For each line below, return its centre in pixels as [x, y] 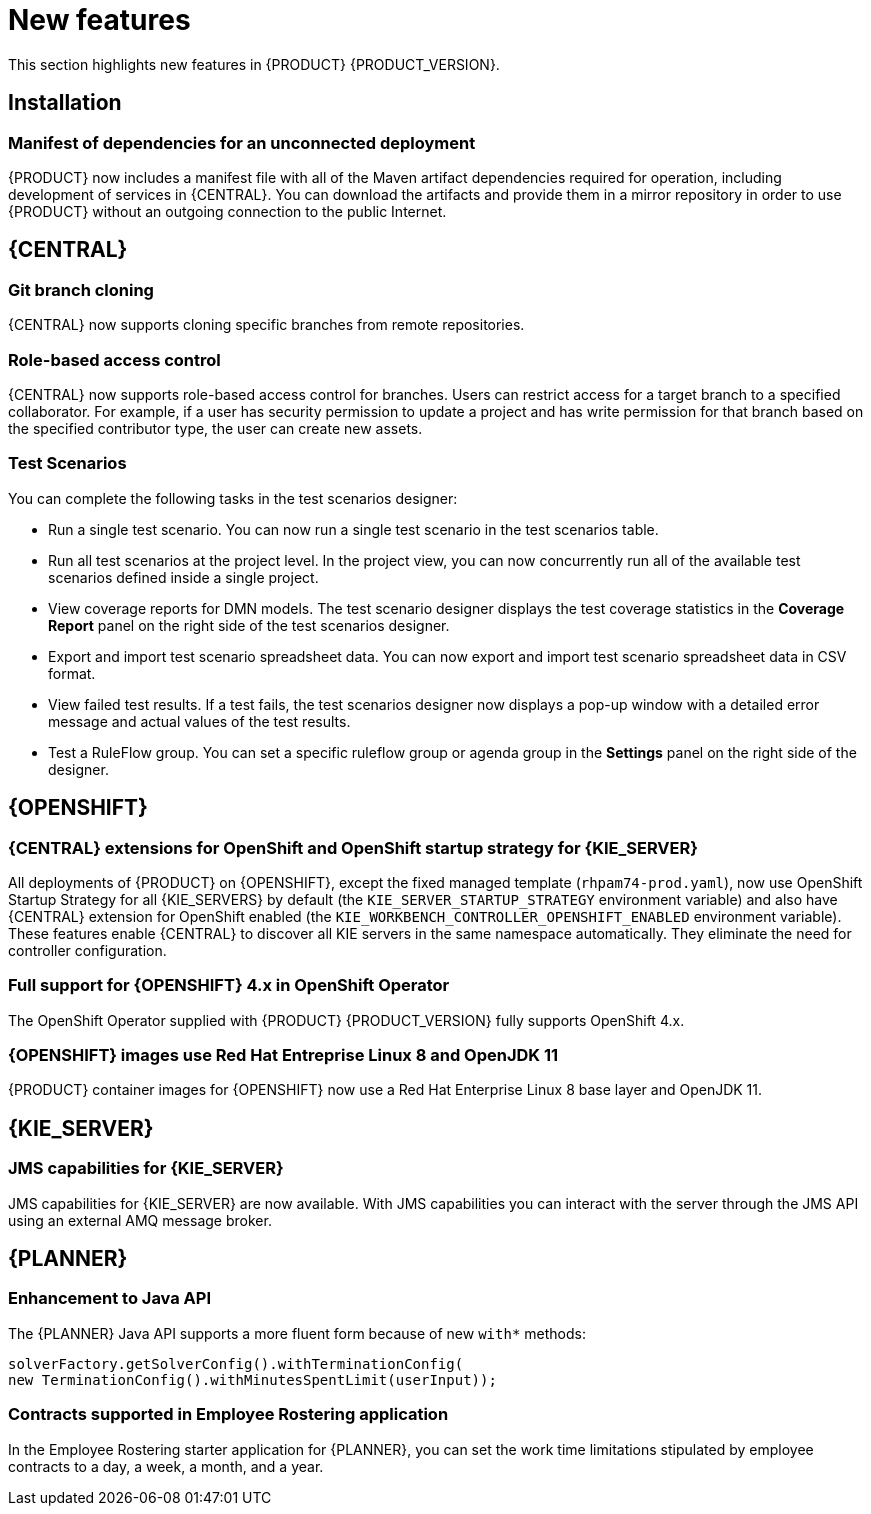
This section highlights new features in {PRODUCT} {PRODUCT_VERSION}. [254, 64]
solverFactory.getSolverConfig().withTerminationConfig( [236, 1363]
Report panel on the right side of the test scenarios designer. [249, 625]
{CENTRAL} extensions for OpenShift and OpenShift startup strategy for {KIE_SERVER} [353, 847]
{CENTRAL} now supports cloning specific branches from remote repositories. [266, 325]
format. [72, 673]
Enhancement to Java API [110, 1298]
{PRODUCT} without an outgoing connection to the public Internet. [227, 211]
